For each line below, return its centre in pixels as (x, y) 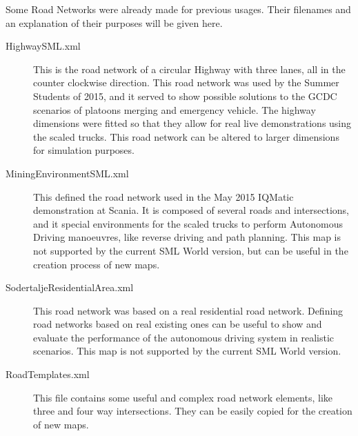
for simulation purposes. (84, 150)
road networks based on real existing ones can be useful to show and (178, 324)
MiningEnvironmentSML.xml (67, 173)
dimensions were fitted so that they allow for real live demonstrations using (192, 123)
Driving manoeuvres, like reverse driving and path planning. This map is (187, 237)
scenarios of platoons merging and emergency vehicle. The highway (175, 109)
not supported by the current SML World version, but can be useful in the (191, 250)
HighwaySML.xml (43, 46)
